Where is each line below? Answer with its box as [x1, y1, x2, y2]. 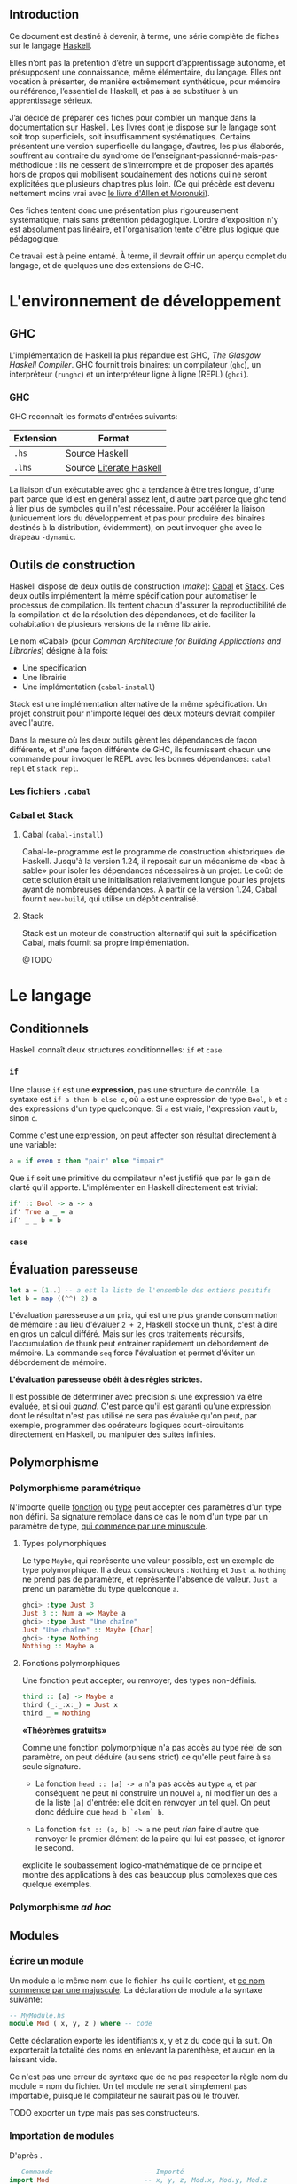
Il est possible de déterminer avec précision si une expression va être [9, 1392, 262, 1402]
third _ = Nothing [21, 1709, 90, 1718]
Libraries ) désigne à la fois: [9, 645, 109, 655]
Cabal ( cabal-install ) [21, 830, 104, 840]
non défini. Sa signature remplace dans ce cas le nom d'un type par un [9, 1512, 269, 1522]
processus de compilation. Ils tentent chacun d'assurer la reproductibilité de [9, 600, 287, 610]
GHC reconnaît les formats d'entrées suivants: [9, 411, 178, 422]
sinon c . [9, 1113, 38, 1124]
